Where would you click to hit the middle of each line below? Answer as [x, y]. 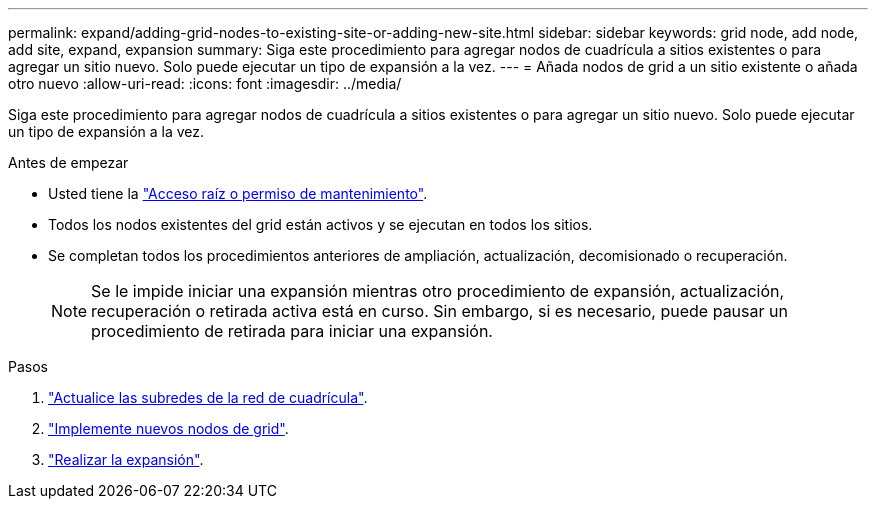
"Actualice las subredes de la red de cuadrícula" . [208, 397]
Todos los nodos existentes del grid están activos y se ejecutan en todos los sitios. [320, 224]
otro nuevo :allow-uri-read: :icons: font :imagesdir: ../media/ [205, 83]
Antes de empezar [68, 162]
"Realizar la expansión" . [126, 459]
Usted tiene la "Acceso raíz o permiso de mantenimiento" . [238, 193]
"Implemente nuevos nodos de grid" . [168, 428]
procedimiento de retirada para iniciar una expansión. [292, 331]
